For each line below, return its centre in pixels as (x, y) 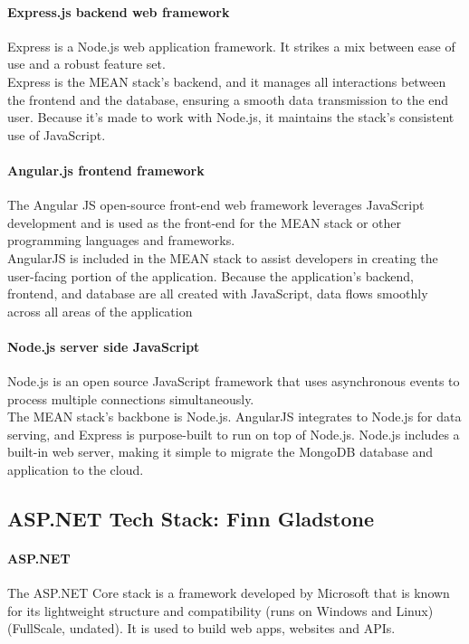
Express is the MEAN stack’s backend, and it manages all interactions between (227, 81)
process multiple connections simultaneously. (131, 398)
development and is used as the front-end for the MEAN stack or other (205, 222)
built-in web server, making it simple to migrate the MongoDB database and (220, 452)
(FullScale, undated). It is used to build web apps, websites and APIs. (201, 628)
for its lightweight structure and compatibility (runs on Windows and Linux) (220, 610)
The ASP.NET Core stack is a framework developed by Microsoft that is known (229, 593)
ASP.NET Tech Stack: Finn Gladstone (191, 519)
